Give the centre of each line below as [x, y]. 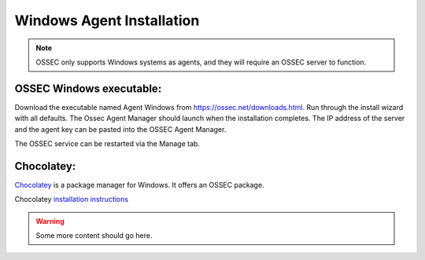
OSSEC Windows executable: [88, 88]
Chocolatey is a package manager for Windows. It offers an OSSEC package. [139, 185]
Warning [50, 221]
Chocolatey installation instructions [72, 200]
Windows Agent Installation [107, 20]
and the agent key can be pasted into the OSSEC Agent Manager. [120, 129]
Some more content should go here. [94, 236]
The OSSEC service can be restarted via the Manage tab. [107, 144]
